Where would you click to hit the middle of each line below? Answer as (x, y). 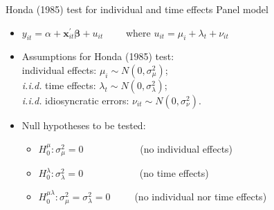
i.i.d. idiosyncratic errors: (75, 100)
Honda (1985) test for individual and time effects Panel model (137, 9)
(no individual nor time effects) (201, 197)
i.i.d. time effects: (59, 85)
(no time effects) (174, 173)
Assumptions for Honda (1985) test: (98, 56)
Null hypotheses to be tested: (84, 125)
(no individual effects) (186, 148)
